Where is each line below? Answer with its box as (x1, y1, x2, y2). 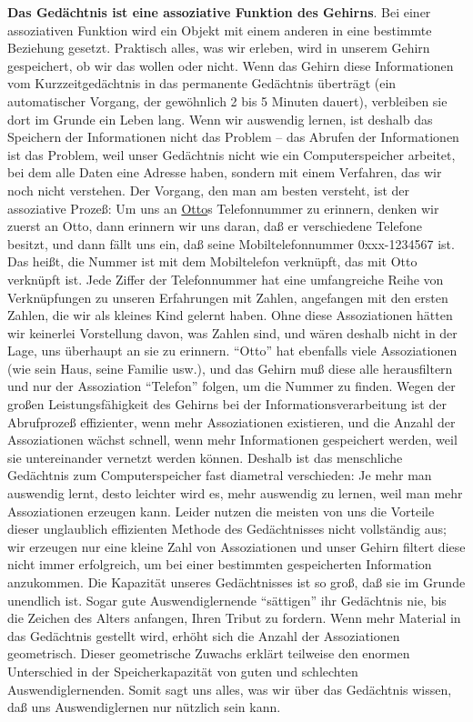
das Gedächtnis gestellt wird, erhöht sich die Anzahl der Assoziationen (7, 626, 400, 645)
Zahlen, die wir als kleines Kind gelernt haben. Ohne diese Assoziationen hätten (7, 306, 453, 325)
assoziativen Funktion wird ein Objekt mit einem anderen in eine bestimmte (7, 20, 432, 39)
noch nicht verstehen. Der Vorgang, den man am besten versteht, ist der (7, 180, 410, 199)
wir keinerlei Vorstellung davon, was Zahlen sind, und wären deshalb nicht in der (7, 323, 458, 342)
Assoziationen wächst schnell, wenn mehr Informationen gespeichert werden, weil (7, 430, 458, 449)
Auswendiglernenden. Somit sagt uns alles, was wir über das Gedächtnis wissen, (7, 679, 452, 698)
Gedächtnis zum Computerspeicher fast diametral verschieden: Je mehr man (7, 466, 432, 485)
